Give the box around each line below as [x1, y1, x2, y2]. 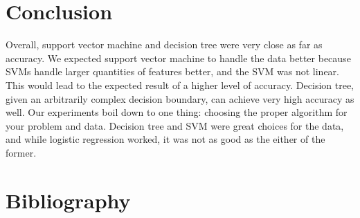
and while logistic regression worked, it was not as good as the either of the [6, 132, 325, 146]
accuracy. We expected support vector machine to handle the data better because [6, 50, 351, 65]
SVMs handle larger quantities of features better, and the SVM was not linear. [6, 64, 339, 79]
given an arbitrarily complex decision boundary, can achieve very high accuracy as [6, 91, 354, 106]
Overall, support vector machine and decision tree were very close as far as [6, 37, 323, 52]
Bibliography [6, 186, 131, 214]
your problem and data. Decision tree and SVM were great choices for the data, [6, 118, 344, 132]
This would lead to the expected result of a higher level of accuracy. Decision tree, [6, 77, 354, 92]
